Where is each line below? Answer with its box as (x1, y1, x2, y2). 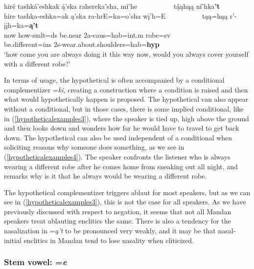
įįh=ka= (4, 20, 29, 30)
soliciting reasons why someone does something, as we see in (4, 142, 185, 152)
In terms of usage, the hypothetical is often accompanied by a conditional (4, 75, 225, 85)
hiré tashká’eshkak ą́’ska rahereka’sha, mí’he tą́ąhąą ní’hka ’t (4, 1, 220, 11)
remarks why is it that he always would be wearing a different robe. (4, 171, 207, 181)
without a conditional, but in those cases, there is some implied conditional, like (4, 103, 244, 113)
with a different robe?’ (4, 58, 71, 68)
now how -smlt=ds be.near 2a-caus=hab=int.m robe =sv (4, 29, 171, 40)
